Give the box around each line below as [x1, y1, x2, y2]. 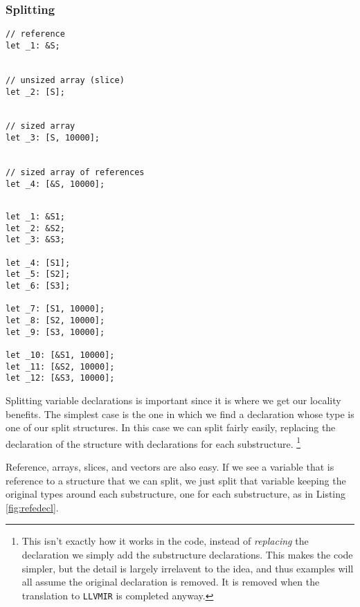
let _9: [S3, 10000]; [6, 327, 105, 337]
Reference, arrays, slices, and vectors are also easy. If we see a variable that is [6, 459, 334, 473]
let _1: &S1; [6, 212, 65, 222]
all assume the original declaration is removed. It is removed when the [21, 574, 320, 589]
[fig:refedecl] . [6, 500, 59, 514]
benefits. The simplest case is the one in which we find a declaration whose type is [6, 406, 354, 421]
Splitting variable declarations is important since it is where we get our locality [6, 392, 341, 407]
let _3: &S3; [6, 235, 65, 245]
